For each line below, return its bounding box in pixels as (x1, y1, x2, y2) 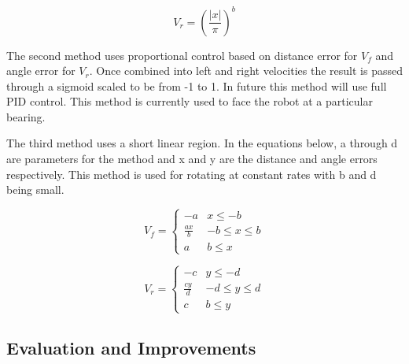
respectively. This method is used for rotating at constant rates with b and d (6, 165, 377, 182)
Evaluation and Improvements (6, 335, 256, 359)
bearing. (6, 108, 46, 124)
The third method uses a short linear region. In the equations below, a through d (6, 135, 398, 151)
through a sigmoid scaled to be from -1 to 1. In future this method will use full (6, 77, 387, 94)
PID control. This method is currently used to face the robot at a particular (6, 93, 373, 110)
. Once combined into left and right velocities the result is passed (89, 62, 403, 79)
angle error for (6, 62, 76, 79)
